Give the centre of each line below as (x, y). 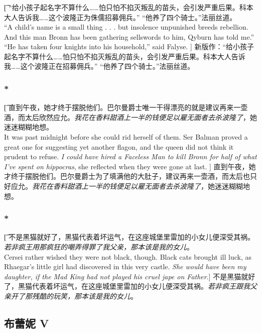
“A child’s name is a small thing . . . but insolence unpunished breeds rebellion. (126, 27)
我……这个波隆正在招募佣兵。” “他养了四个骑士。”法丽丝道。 (99, 66)
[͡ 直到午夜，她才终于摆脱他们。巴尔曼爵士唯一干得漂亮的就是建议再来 (119, 107)
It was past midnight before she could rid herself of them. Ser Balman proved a (126, 137)
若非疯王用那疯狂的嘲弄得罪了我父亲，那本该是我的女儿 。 (99, 247)
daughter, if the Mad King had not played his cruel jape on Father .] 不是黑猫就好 (130, 276)
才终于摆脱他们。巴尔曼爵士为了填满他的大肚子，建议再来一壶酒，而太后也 (127, 176)
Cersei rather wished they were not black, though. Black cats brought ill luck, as (128, 256)
